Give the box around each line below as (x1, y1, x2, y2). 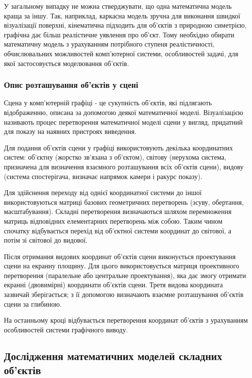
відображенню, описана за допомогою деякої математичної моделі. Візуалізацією (4, 107, 243, 117)
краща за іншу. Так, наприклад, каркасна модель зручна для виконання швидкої (4, 10, 240, 20)
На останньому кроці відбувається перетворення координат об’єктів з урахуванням (4, 315, 248, 325)
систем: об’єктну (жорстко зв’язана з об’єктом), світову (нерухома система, (4, 152, 226, 162)
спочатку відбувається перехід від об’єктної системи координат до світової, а (4, 225, 232, 235)
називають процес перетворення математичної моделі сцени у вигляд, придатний (4, 116, 243, 127)
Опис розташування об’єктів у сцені (4, 79, 138, 91)
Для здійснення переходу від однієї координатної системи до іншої (4, 187, 202, 197)
